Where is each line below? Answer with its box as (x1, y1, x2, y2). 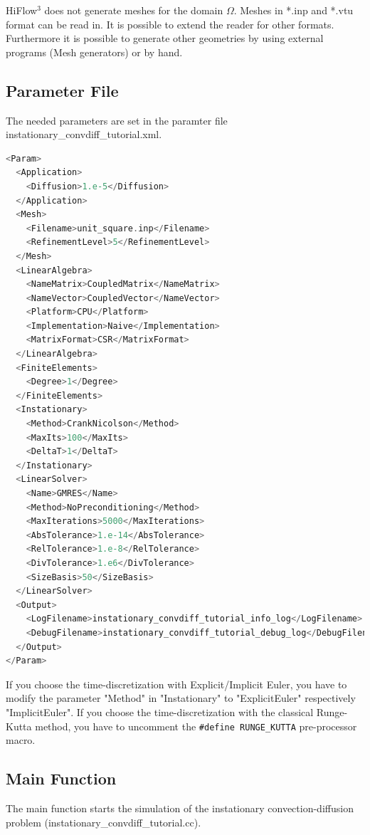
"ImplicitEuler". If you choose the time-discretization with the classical (6, 704, 314, 719)
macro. (6, 732, 36, 747)
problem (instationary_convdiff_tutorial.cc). (6, 814, 201, 829)
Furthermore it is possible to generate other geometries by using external (6, 31, 324, 46)
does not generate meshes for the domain (44, 3, 223, 17)
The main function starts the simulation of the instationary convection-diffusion (6, 800, 354, 815)
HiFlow (6, 3, 38, 17)
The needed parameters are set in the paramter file (6, 112, 228, 127)
